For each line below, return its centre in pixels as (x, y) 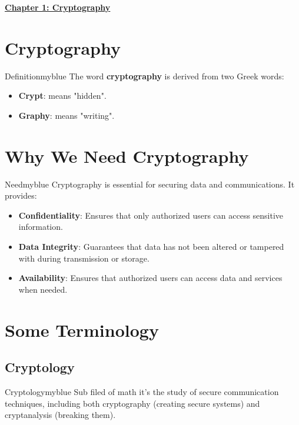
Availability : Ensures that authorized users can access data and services (150, 278)
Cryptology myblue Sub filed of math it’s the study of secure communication (142, 391)
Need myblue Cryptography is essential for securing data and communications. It (150, 184)
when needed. (43, 289)
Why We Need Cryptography (127, 155)
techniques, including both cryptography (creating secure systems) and (132, 403)
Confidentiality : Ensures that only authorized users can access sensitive (151, 215)
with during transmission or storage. (84, 258)
